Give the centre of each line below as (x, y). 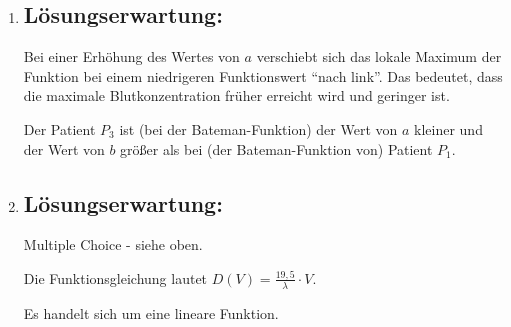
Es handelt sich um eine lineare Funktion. (151, 312)
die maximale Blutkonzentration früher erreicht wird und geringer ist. (236, 95)
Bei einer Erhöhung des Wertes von (131, 56)
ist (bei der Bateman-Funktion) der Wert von (258, 128)
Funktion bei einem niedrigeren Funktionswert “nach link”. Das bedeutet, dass (263, 75)
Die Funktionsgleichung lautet (115, 277)
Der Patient (59, 128)
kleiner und (448, 128)
